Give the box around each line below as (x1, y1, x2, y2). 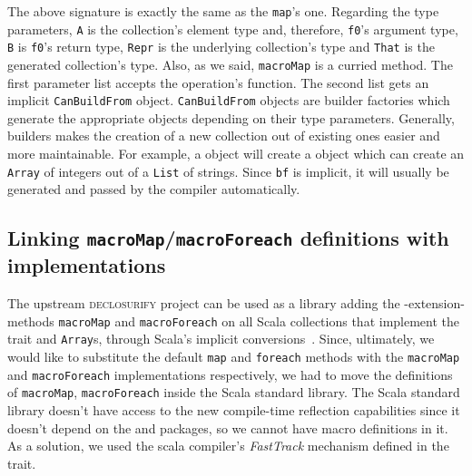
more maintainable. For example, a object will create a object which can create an (7, 144, 465, 163)
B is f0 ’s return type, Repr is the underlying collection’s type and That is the (7, 37, 435, 56)
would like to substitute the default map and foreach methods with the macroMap (7, 346, 460, 365)
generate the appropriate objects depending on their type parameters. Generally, (7, 108, 455, 127)
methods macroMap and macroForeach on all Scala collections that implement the (7, 311, 460, 330)
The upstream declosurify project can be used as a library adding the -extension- (7, 294, 465, 313)
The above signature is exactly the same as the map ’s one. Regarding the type (7, 2, 439, 20)
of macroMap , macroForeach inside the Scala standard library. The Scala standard (7, 383, 460, 402)
